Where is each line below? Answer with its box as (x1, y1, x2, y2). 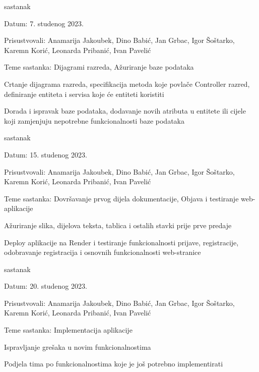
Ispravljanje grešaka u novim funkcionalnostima (4, 341, 151, 352)
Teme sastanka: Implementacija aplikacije (4, 325, 133, 335)
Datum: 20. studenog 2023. (4, 281, 87, 291)
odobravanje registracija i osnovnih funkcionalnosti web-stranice (4, 247, 201, 257)
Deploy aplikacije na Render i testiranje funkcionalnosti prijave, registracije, (4, 237, 239, 247)
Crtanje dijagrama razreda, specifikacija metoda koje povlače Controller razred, (4, 78, 250, 89)
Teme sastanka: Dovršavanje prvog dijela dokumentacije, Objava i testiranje (4, 193, 239, 203)
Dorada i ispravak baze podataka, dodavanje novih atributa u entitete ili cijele (4, 105, 246, 116)
